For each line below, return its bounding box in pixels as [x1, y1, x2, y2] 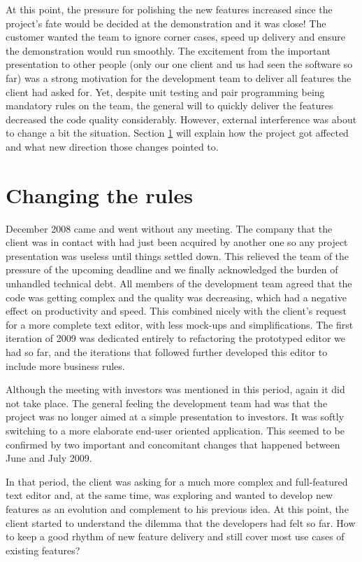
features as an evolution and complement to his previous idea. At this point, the [6, 501, 349, 516]
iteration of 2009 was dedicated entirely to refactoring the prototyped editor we [6, 331, 346, 345]
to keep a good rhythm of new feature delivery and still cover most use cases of [6, 529, 345, 544]
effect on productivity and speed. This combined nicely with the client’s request [6, 303, 347, 318]
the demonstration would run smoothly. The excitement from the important [6, 43, 331, 57]
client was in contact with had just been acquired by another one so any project [6, 235, 348, 249]
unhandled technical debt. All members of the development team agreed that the [6, 276, 352, 291]
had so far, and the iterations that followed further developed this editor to [6, 345, 328, 359]
